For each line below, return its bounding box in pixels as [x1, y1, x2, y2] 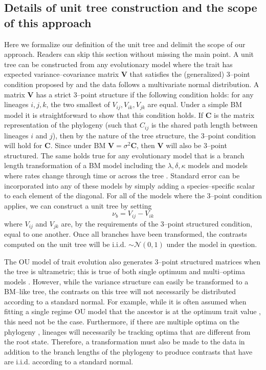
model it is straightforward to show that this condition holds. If [4, 109, 204, 120]
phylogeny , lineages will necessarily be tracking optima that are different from [4, 326, 251, 337]
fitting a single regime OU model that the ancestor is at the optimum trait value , [4, 306, 261, 317]
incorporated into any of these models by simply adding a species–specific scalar [4, 180, 255, 191]
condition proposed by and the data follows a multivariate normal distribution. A [4, 78, 259, 89]
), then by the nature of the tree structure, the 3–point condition [52, 130, 256, 140]
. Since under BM [50, 140, 106, 151]
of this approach [4, 14, 92, 30]
